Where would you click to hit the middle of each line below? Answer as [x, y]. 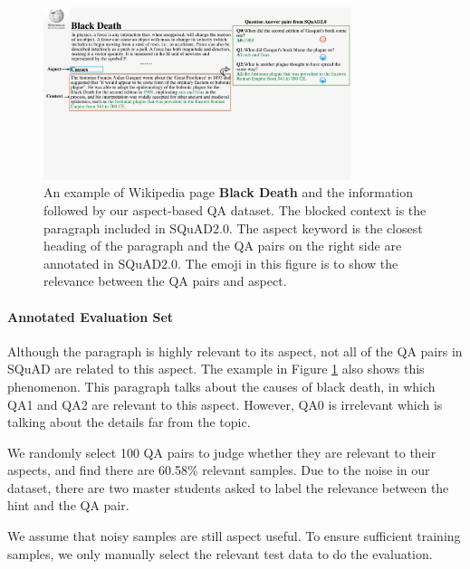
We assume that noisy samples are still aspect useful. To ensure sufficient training [234, 536]
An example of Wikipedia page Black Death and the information [228, 192]
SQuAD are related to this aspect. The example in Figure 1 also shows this [216, 369]
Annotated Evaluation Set [91, 316]
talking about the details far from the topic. [129, 422]
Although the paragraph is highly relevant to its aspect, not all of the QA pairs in [235, 351]
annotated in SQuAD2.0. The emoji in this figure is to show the [221, 263]
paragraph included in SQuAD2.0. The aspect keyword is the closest [233, 228]
